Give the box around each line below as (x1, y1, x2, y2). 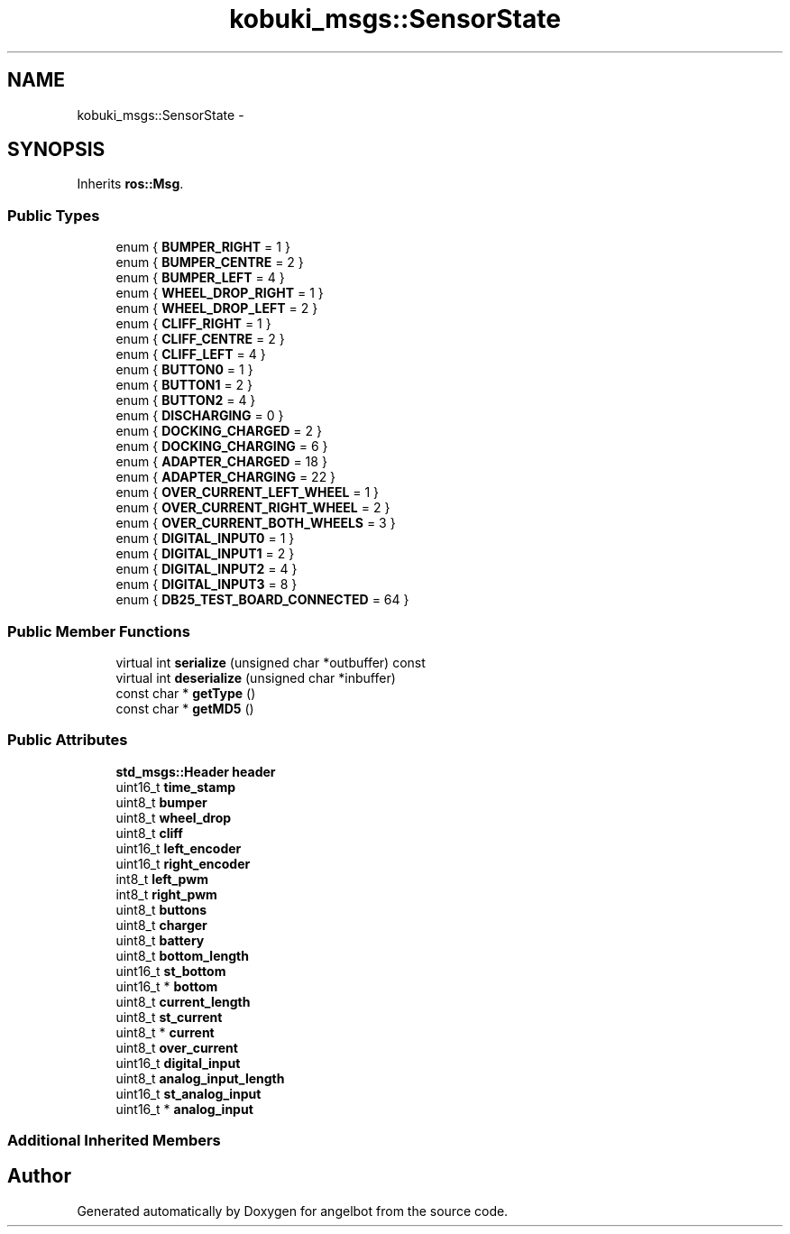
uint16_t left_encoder (115, 840, 242, 856)
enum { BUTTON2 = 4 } (115, 392, 256, 409)
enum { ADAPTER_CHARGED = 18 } (115, 454, 327, 470)
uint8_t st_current (115, 1008, 223, 1025)
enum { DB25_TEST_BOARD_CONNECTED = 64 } (115, 592, 409, 608)
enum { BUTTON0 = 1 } (115, 362, 253, 378)
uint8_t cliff (115, 824, 183, 841)
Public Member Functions (7, 622, 190, 640)
